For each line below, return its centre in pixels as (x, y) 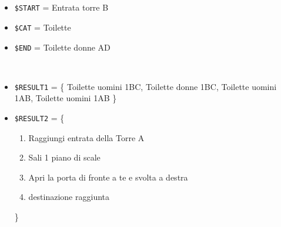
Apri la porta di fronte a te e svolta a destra (108, 177)
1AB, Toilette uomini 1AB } (66, 98)
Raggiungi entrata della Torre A (86, 137)
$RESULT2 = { (39, 118)
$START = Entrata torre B (61, 7)
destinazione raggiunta (69, 197)
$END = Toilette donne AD (62, 47)
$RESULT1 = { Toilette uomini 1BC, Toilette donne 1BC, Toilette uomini (145, 86)
